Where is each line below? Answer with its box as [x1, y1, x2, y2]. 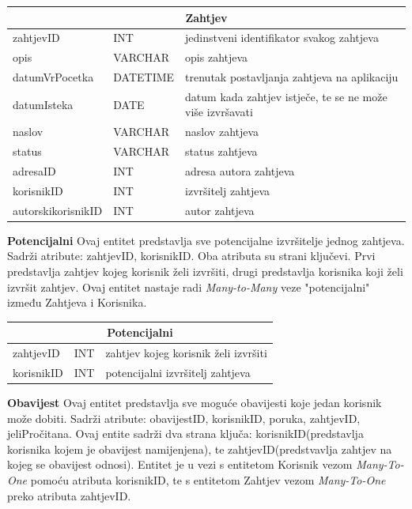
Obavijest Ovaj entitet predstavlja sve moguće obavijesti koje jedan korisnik [7, 394, 382, 411]
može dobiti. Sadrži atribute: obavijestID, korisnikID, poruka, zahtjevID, [7, 409, 361, 426]
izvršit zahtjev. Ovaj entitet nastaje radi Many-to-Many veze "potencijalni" [7, 278, 370, 295]
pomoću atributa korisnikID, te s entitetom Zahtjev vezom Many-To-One [30, 472, 386, 488]
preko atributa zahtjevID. [7, 487, 131, 503]
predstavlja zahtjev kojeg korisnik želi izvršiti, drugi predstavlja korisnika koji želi [7, 262, 403, 279]
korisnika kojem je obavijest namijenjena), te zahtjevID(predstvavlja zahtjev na [7, 440, 392, 457]
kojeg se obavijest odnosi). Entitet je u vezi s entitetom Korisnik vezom [7, 456, 353, 473]
